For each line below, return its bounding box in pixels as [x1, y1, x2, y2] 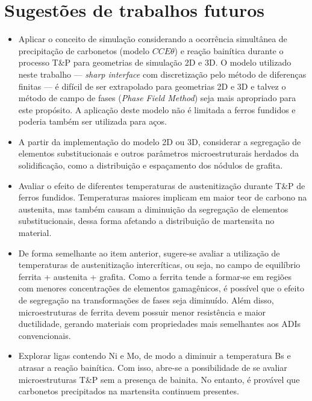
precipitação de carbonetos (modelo [18, 44, 149, 57]
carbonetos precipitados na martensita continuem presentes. [18, 385, 239, 397]
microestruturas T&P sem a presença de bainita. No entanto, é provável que [18, 373, 300, 385]
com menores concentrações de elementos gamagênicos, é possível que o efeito [18, 282, 304, 294]
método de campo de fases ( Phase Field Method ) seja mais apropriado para [18, 92, 296, 104]
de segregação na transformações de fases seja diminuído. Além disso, [18, 294, 274, 306]
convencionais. [18, 329, 71, 341]
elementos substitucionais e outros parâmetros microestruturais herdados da [18, 147, 299, 160]
